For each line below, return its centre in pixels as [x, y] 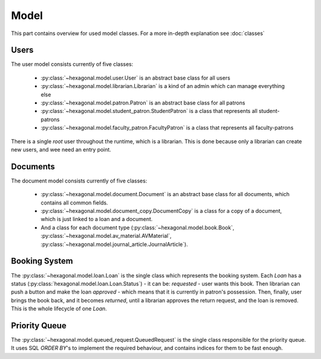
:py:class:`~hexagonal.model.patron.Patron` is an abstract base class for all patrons [143, 103]
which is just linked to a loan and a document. [97, 219]
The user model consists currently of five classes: [72, 64]
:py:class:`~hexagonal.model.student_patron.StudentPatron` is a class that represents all [149, 111]
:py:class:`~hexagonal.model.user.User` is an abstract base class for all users [136, 78]
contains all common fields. [74, 203]
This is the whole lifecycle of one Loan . [59, 308]
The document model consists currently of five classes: [79, 181]
